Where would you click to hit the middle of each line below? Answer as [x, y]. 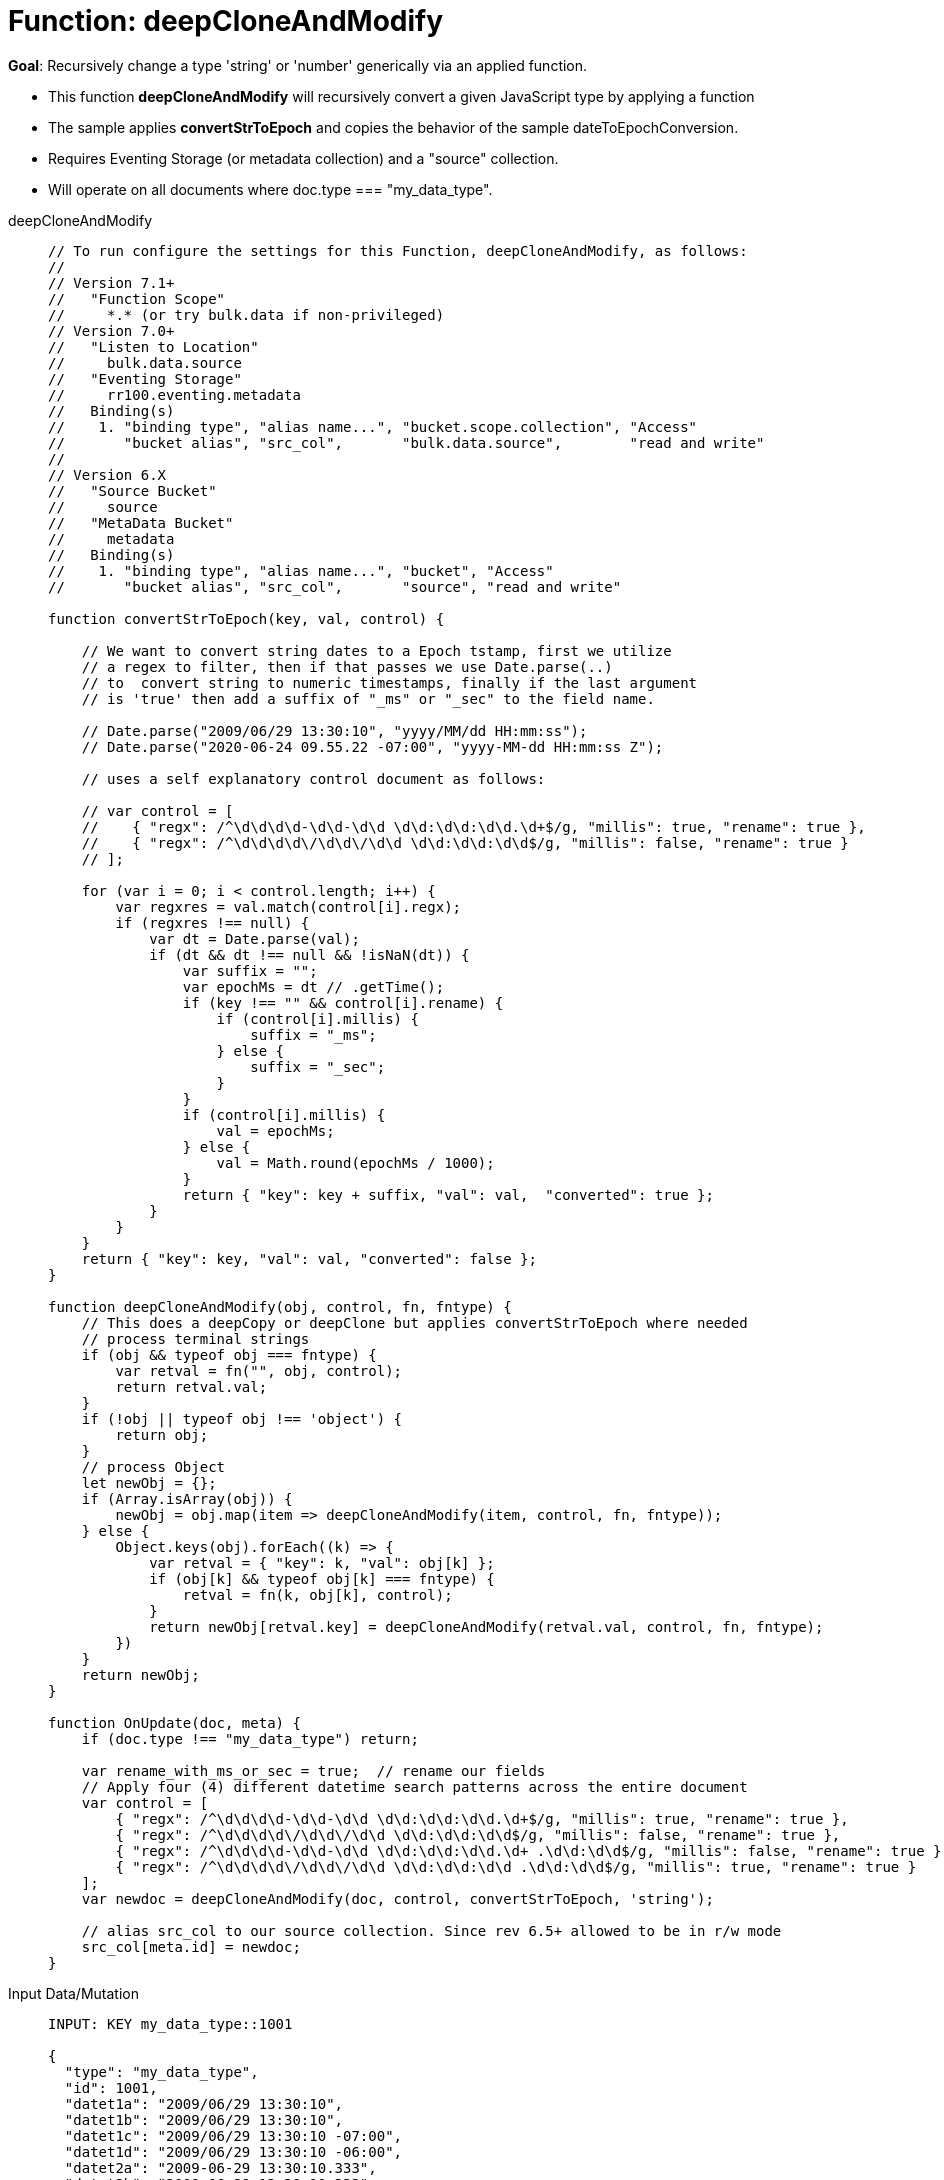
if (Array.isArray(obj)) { [187, 1498]
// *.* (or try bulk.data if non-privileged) [246, 314]
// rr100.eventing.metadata [174, 394]
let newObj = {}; [149, 1482]
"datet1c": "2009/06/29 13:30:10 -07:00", [233, 2135]
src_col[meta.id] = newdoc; [191, 1946]
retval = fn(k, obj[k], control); [317, 1594]
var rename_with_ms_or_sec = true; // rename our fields [313, 1770]
